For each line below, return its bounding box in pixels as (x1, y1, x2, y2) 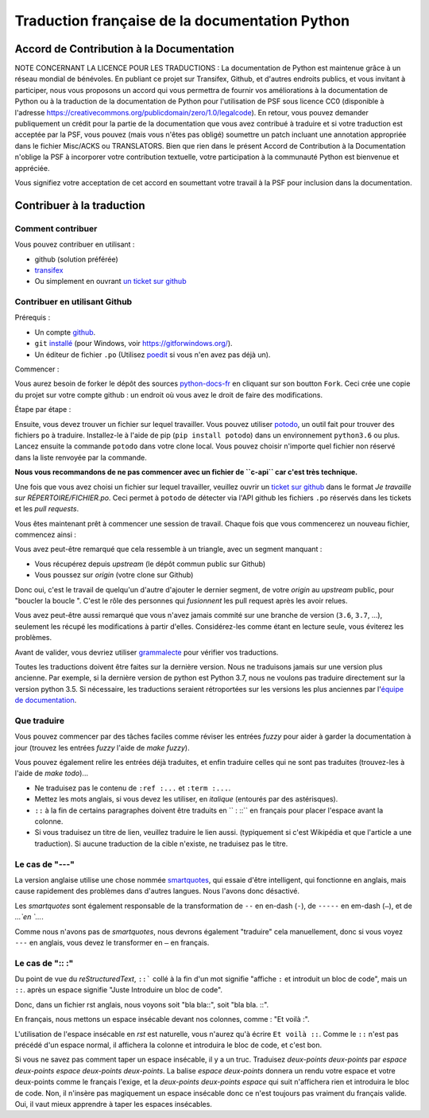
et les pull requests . (14, 504, 79, 514)
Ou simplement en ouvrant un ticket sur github (34, 277, 187, 286)
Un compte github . (34, 327, 96, 337)
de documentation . (14, 696, 77, 705)
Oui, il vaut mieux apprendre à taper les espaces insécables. (14, 1099, 212, 1108)
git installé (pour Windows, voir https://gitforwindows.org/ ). (34, 339, 234, 348)
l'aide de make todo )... (14, 768, 89, 778)
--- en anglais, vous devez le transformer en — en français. (14, 937, 210, 947)
